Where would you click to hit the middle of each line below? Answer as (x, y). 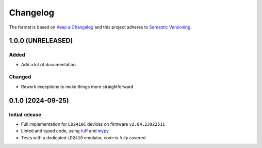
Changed (20, 77)
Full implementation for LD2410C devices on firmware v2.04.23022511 (93, 124)
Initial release (25, 115)
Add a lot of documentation (49, 64)
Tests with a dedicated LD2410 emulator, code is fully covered (83, 137)
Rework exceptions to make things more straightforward (77, 87)
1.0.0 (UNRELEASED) (41, 41)
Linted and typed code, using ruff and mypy (65, 131)
